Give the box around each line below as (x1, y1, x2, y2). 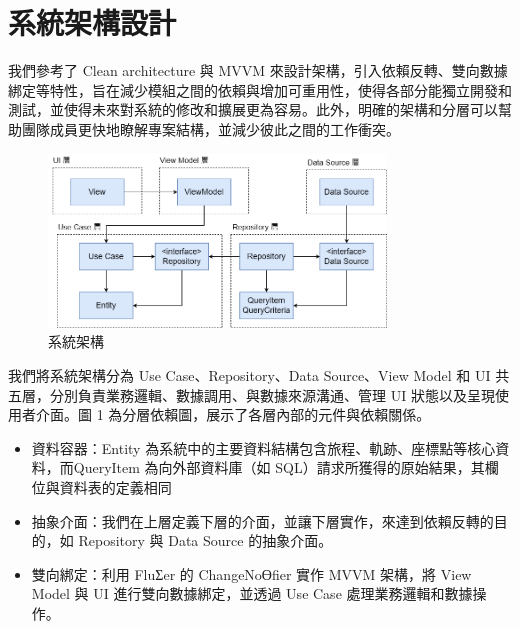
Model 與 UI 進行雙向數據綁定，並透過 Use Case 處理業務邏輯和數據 (31, 583, 473, 604)
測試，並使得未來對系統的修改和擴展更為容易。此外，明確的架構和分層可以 (8, 99, 498, 120)
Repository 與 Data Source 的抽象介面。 (78, 530, 333, 551)
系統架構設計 (8, 2, 177, 43)
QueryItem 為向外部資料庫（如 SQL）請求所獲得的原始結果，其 (73, 457, 485, 478)
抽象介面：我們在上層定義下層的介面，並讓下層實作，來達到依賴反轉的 (31, 510, 494, 531)
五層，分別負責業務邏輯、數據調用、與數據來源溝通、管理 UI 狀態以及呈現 (8, 384, 495, 405)
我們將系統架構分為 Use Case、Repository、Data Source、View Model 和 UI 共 (8, 364, 510, 385)
